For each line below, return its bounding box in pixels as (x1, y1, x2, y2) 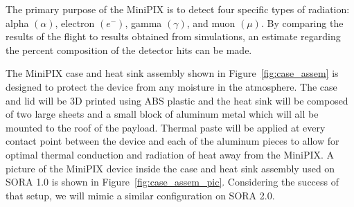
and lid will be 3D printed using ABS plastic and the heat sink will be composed (6, 93, 348, 107)
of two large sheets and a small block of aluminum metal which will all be (6, 107, 319, 121)
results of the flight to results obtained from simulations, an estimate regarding (6, 29, 341, 44)
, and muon (186, 15, 236, 30)
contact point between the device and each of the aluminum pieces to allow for (6, 134, 339, 148)
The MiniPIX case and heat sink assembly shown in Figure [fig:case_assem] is (6, 66, 339, 80)
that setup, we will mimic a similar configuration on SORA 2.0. (6, 188, 275, 202)
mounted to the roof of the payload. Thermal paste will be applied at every (6, 120, 326, 134)
